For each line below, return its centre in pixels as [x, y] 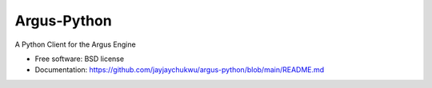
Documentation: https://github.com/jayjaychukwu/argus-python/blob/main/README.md [180, 70]
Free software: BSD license [79, 59]
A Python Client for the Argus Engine [75, 44]
